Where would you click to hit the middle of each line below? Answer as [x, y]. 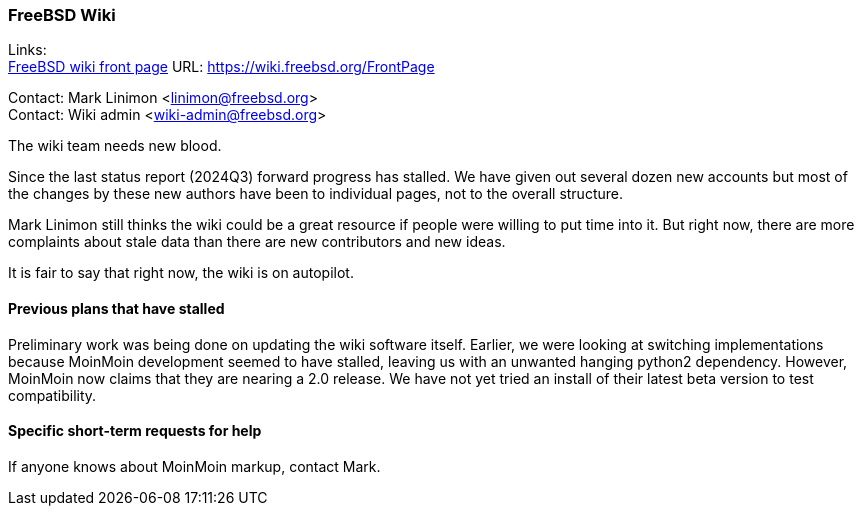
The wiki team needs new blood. [115, 146]
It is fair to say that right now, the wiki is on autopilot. [181, 273]
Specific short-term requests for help [135, 431]
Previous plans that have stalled [116, 308]
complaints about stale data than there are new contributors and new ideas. [257, 242]
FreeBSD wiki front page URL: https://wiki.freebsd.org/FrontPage [221, 67]
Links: [27, 50]
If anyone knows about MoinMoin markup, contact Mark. [194, 466]
